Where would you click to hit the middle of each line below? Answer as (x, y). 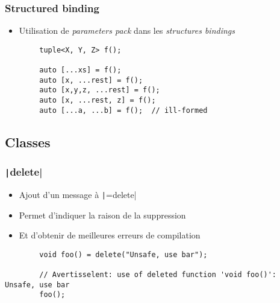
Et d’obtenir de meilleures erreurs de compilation (110, 235)
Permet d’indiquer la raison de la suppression (102, 215)
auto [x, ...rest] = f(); (91, 80)
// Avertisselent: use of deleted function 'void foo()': (158, 275)
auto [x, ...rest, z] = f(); (98, 100)
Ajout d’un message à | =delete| (78, 194)
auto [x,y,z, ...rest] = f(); (100, 90)
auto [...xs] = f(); (80, 70)
